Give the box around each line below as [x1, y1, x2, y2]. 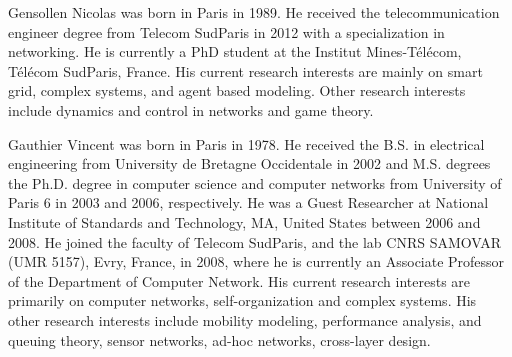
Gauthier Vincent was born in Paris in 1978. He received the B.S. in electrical [8, 133, 485, 154]
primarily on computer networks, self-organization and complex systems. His [8, 290, 477, 311]
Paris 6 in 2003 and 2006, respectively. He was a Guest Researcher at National [8, 192, 489, 213]
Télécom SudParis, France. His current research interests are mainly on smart [8, 60, 483, 81]
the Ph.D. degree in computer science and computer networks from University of [8, 172, 502, 193]
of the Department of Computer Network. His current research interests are [8, 270, 471, 291]
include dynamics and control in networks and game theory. [8, 99, 374, 120]
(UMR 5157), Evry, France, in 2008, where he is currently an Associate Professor [8, 251, 505, 272]
